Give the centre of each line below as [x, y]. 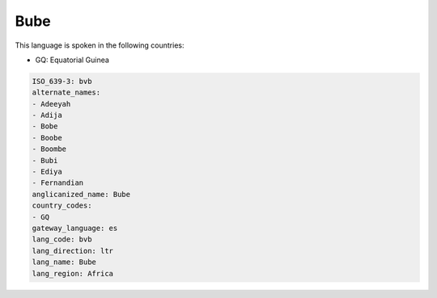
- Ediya [47, 172]
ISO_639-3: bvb [62, 81]
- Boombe [49, 149]
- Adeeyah [51, 104]
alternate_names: [66, 92]
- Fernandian [58, 183]
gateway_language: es [75, 228]
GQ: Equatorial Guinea [72, 60]
